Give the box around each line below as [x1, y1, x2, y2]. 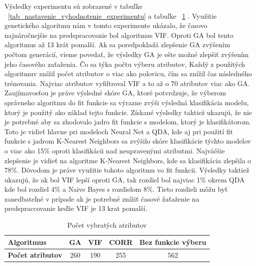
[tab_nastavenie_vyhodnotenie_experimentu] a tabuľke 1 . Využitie [8, 10, 217, 21]
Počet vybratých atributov [67, 220, 147, 230]
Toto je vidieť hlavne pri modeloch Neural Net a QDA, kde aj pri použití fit [4, 126, 233, 136]
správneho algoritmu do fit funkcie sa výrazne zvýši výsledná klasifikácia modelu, [4, 97, 249, 107]
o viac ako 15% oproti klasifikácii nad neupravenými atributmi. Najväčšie [4, 145, 225, 155]
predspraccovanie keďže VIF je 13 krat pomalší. [4, 203, 147, 213]
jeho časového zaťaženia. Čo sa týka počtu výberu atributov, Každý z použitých [4, 59, 245, 69]
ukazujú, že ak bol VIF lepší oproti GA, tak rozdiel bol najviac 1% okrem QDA [4, 174, 245, 184]
